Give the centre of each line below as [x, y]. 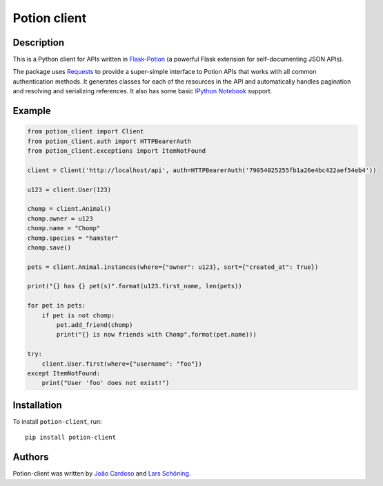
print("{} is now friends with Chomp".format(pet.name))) [156, 335]
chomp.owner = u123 [60, 218]
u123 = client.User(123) [69, 189]
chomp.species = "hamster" [73, 238]
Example [32, 111]
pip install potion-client [71, 438]
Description [39, 43]
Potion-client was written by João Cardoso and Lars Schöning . [102, 474]
